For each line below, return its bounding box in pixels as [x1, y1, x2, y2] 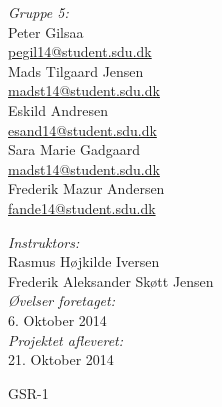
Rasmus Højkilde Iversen [8, 251, 160, 272]
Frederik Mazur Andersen [8, 178, 165, 199]
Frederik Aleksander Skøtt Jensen [8, 270, 214, 291]
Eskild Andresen [8, 99, 108, 120]
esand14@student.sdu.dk [8, 119, 157, 140]
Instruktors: [8, 231, 80, 252]
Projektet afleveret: [8, 329, 124, 350]
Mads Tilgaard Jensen [8, 60, 144, 81]
